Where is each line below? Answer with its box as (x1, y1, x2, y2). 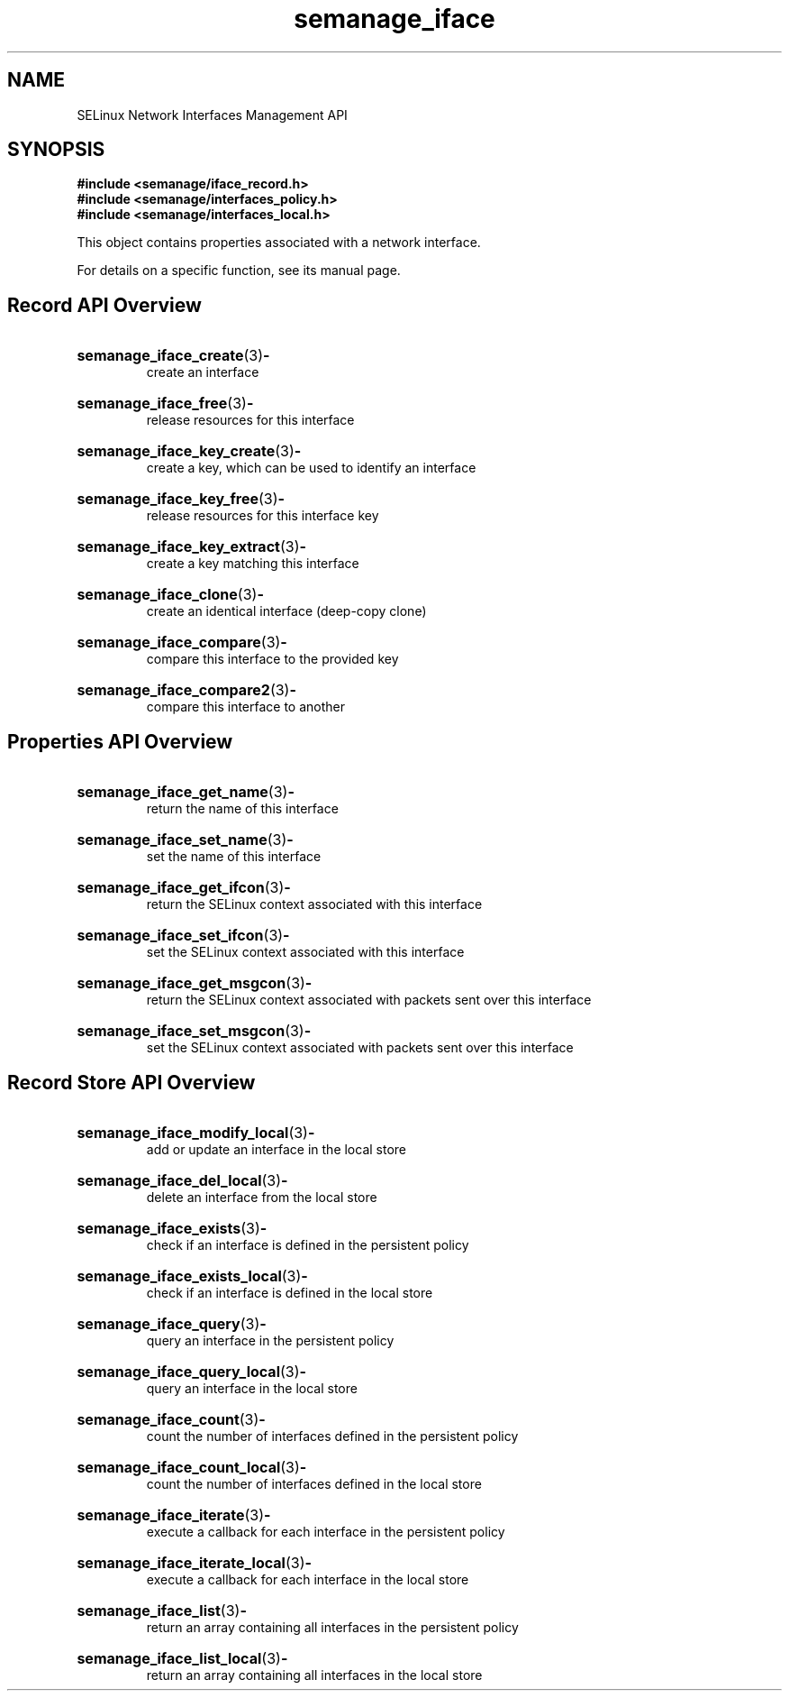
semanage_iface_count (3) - (77, 1409, 266, 1428)
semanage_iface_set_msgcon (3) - (77, 1022, 312, 1041)
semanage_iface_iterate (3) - (77, 1505, 271, 1524)
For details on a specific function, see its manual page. (77, 262, 401, 279)
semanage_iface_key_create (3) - (77, 442, 302, 461)
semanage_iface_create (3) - (77, 346, 270, 365)
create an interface (146, 364, 259, 381)
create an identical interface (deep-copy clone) (146, 603, 427, 620)
